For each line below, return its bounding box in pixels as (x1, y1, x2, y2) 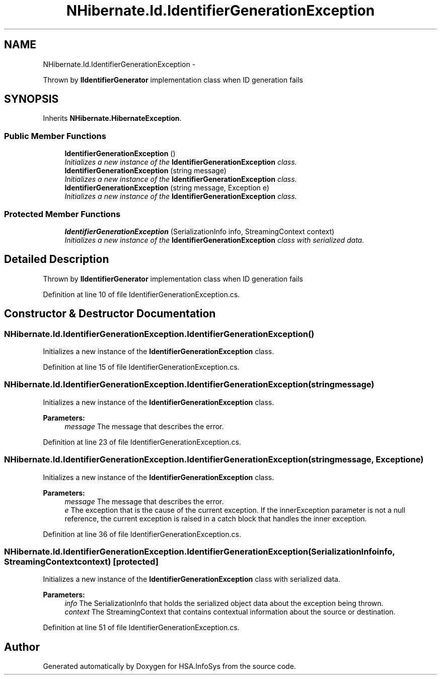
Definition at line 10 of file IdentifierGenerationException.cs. (43, 290, 240, 299)
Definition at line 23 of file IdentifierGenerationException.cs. (43, 437, 241, 446)
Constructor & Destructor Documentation (4, 307, 216, 320)
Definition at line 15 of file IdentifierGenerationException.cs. (43, 363, 240, 371)
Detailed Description (4, 253, 109, 266)
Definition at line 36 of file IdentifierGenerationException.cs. (43, 529, 241, 538)
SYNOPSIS (4, 93, 59, 106)
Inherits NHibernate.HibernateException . (43, 114, 182, 123)
